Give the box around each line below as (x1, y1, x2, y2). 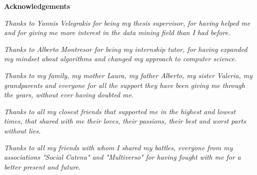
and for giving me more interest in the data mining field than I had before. (4, 27, 230, 38)
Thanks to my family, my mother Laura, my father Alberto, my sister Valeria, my (4, 70, 253, 80)
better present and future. (4, 161, 81, 172)
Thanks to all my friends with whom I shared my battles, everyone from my (4, 142, 233, 152)
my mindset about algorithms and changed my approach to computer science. (4, 53, 237, 64)
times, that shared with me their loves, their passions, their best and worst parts (4, 116, 246, 126)
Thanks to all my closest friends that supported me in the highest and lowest (4, 106, 236, 116)
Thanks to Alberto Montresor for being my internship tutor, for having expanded (4, 44, 248, 54)
